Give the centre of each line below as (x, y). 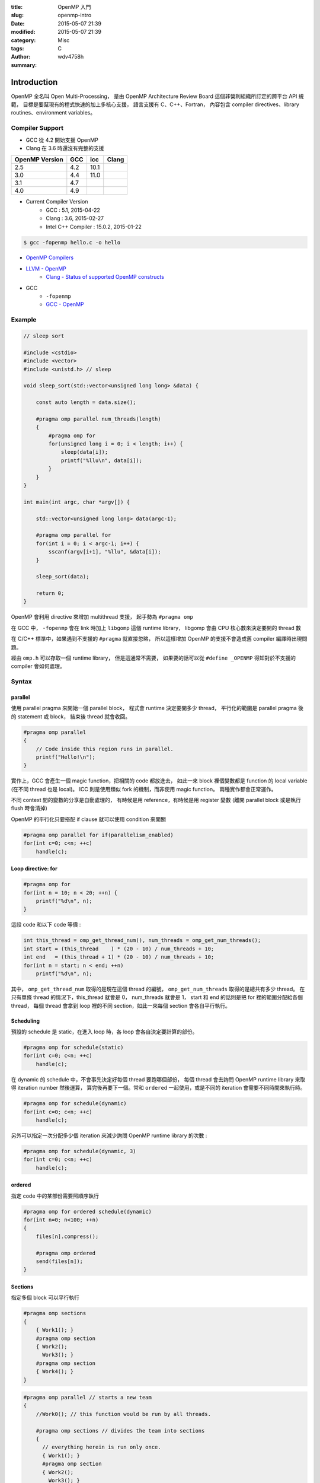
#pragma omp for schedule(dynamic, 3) (80, 1151)
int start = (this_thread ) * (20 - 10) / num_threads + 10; (119, 949)
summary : (24, 65)
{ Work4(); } (55, 1371)
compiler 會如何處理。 (38, 666)
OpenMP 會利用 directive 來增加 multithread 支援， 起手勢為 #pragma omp (102, 617)
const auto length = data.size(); (86, 402)
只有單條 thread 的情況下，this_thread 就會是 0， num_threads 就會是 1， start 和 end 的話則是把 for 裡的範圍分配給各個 (157, 997)
